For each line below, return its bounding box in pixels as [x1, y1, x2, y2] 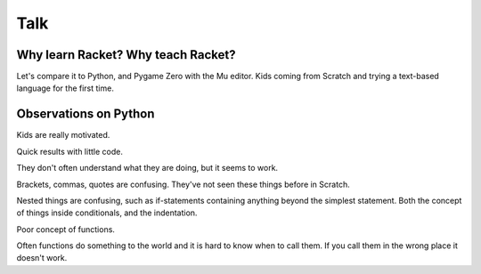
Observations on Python [16, 107, 155, 122]
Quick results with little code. [16, 146, 124, 157]
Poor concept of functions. [16, 223, 116, 235]
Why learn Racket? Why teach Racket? [16, 47, 236, 62]
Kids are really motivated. [16, 130, 110, 141]
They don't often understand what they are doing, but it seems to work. [16, 163, 279, 173]
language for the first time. [16, 83, 115, 93]
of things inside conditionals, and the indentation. [16, 207, 198, 218]
